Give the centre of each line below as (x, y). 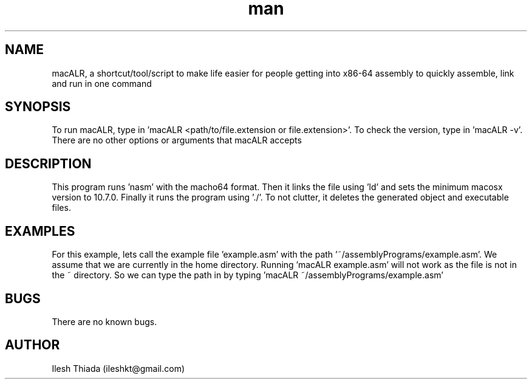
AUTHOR (32, 345)
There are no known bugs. (104, 321)
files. (61, 208)
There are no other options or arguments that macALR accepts (177, 140)
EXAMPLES (40, 231)
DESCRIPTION (48, 163)
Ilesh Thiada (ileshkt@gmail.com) (118, 368)
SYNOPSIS (38, 107)
